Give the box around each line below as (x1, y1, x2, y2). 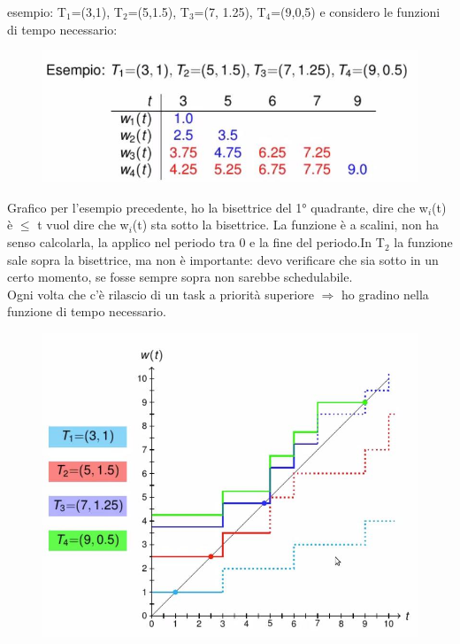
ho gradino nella (341, 284, 429, 303)
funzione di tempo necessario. (7, 302, 166, 321)
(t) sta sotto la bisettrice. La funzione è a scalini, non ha (132, 215, 440, 234)
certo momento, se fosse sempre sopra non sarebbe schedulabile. (7, 268, 353, 286)
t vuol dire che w (37, 215, 129, 234)
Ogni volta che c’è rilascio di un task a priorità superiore (7, 284, 314, 303)
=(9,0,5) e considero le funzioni (271, 3, 441, 20)
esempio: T (7, 3, 66, 20)
